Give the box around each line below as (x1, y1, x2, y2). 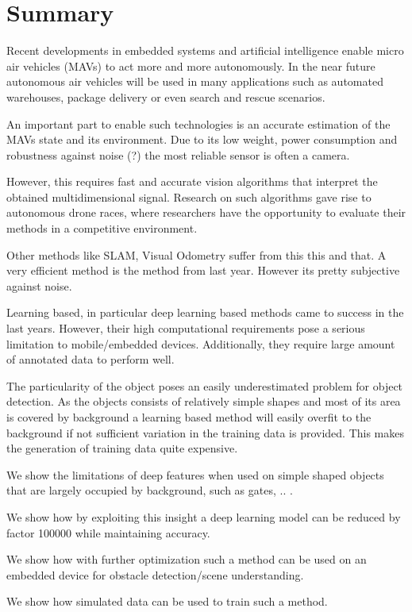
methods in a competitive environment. (6, 220, 198, 237)
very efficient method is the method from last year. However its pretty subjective (6, 262, 400, 279)
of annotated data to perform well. (6, 351, 175, 368)
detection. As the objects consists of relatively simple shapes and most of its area (6, 393, 401, 410)
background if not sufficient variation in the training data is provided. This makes (6, 424, 405, 441)
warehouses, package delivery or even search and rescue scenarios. (6, 88, 325, 105)
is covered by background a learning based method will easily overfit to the (6, 409, 372, 425)
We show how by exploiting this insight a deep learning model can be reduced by (6, 508, 401, 525)
